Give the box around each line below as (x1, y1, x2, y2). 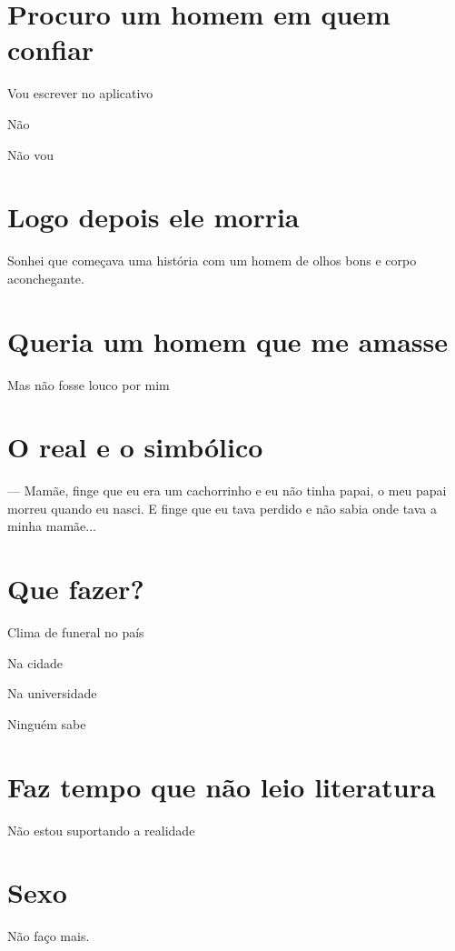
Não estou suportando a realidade (7, 820, 195, 839)
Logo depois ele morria (7, 198, 300, 235)
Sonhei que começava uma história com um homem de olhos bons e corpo (7, 251, 417, 270)
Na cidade (7, 653, 64, 672)
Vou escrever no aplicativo (7, 84, 153, 103)
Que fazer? (7, 570, 144, 607)
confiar (7, 31, 94, 68)
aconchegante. (7, 268, 84, 287)
